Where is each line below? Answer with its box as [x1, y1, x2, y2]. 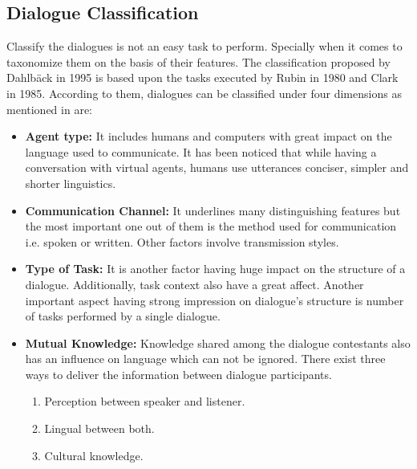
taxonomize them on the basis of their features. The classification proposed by [6, 53, 391, 70]
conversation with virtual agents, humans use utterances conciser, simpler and [25, 159, 409, 176]
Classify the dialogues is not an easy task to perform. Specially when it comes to [6, 38, 403, 55]
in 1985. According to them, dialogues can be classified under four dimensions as [6, 84, 402, 101]
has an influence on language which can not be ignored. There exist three [25, 350, 386, 367]
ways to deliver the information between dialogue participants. [25, 365, 332, 382]
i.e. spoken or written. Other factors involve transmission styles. [25, 233, 339, 250]
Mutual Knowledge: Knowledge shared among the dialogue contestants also [25, 334, 411, 351]
